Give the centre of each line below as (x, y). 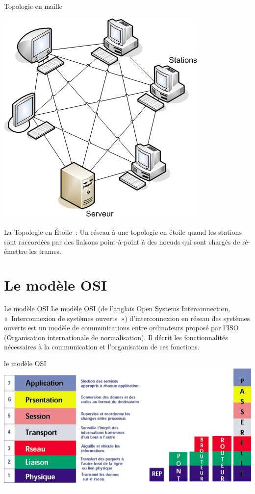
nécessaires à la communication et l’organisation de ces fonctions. (102, 347)
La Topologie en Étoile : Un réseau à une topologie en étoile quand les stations (123, 232)
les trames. (45, 251)
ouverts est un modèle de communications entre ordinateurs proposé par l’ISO (121, 328)
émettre (15, 251)
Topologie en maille (33, 6)
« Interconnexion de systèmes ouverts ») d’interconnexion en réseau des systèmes (127, 318)
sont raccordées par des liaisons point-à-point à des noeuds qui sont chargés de (122, 241)
